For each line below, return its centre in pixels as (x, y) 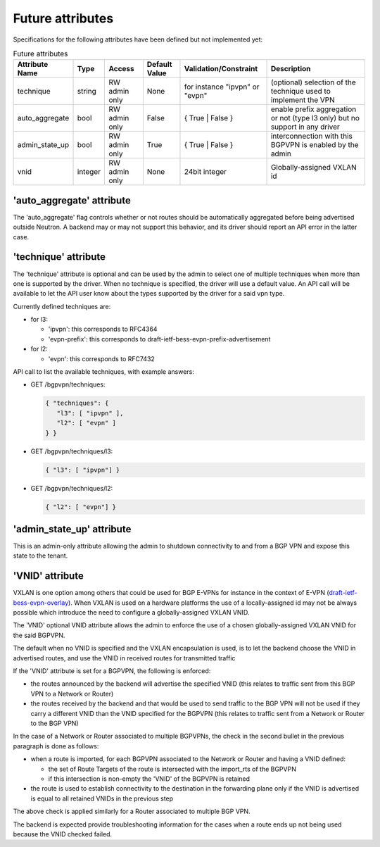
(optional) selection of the (313, 82)
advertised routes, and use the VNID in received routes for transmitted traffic (124, 658)
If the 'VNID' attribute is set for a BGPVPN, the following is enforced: (112, 671)
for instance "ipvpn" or (222, 87)
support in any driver (305, 127)
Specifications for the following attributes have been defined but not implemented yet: (138, 39)
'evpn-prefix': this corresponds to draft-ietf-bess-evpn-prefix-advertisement (159, 339)
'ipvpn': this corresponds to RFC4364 (103, 329)
